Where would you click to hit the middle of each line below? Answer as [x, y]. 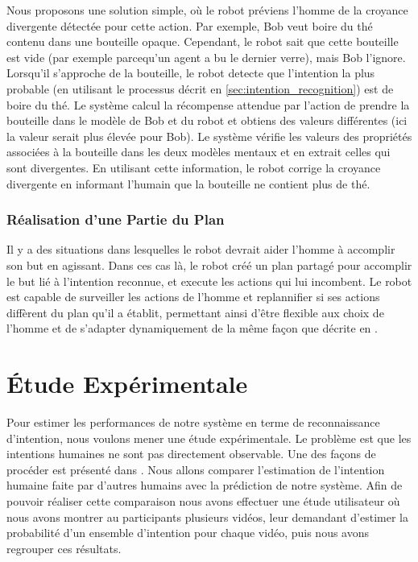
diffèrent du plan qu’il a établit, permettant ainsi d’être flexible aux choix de [195, 312]
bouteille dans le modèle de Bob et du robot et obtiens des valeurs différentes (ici [207, 120]
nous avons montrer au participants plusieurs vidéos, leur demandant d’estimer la [207, 517]
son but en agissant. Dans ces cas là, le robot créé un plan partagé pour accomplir [209, 264]
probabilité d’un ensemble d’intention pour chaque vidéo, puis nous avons [188, 533]
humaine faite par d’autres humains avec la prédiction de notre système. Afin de [205, 485]
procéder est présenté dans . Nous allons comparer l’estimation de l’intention [196, 469]
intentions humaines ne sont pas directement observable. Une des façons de [191, 454]
